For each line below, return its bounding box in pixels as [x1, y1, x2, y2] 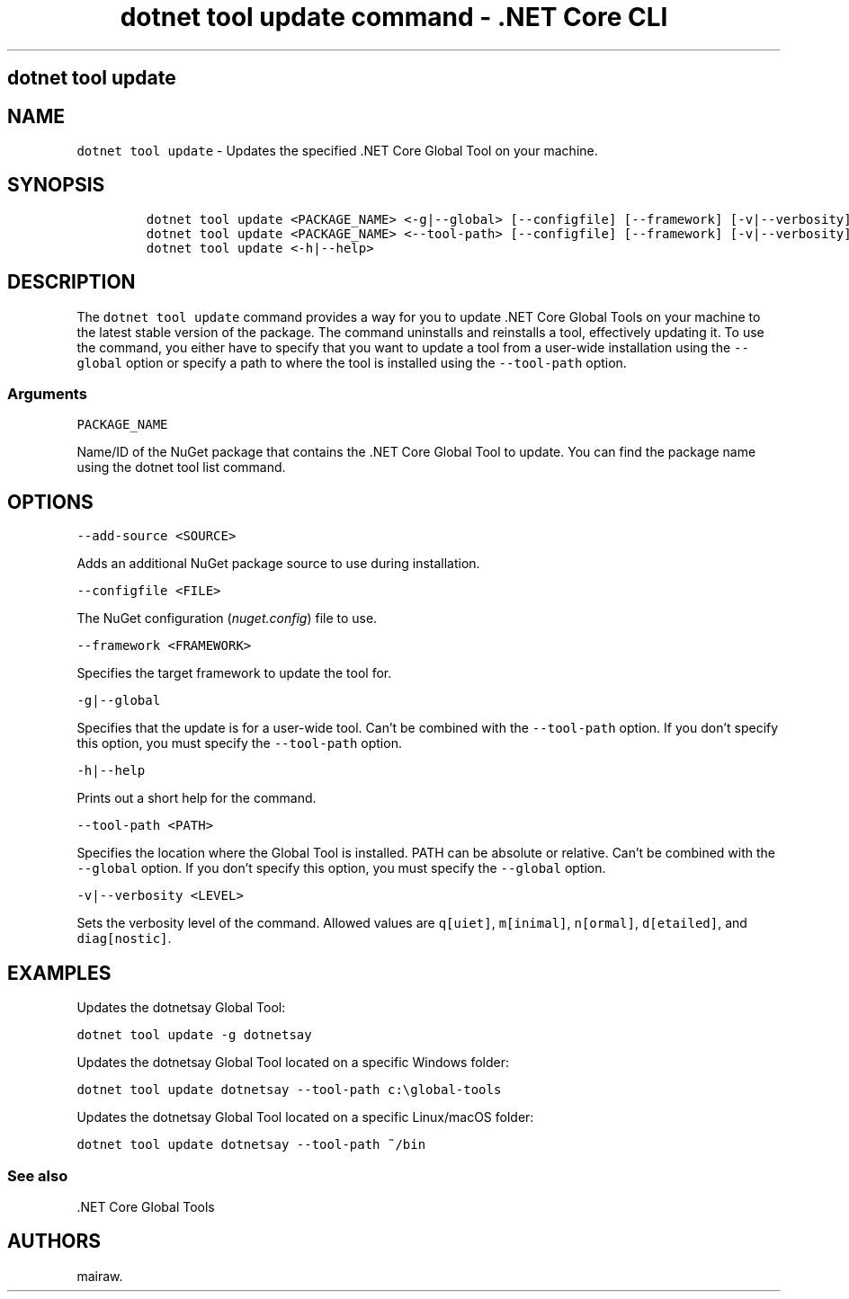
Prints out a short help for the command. [76, 790, 317, 806]
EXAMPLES [7, 961, 112, 984]
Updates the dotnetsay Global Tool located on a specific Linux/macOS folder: [76, 1109, 534, 1126]
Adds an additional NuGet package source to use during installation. [76, 556, 480, 572]
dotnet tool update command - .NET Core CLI [120, 2, 668, 32]
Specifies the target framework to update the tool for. [76, 665, 392, 681]
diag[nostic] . [76, 930, 172, 947]
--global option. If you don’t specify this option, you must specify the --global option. [76, 860, 606, 876]
